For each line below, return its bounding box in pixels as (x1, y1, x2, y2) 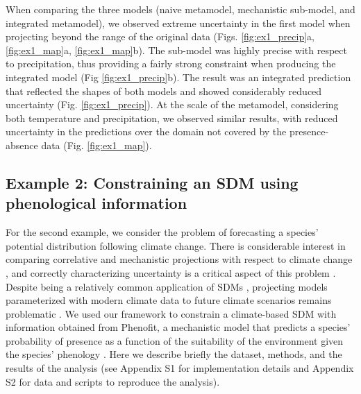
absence (6, 137, 38, 152)
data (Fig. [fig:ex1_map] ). (41, 137, 152, 152)
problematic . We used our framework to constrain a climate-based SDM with (6, 306, 337, 320)
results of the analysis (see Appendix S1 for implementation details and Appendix (6, 361, 354, 375)
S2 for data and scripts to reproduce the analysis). (6, 374, 220, 388)
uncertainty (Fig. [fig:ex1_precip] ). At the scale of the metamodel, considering (6, 97, 339, 112)
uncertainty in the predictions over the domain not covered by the (6, 124, 287, 139)
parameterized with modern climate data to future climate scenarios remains (6, 293, 332, 307)
